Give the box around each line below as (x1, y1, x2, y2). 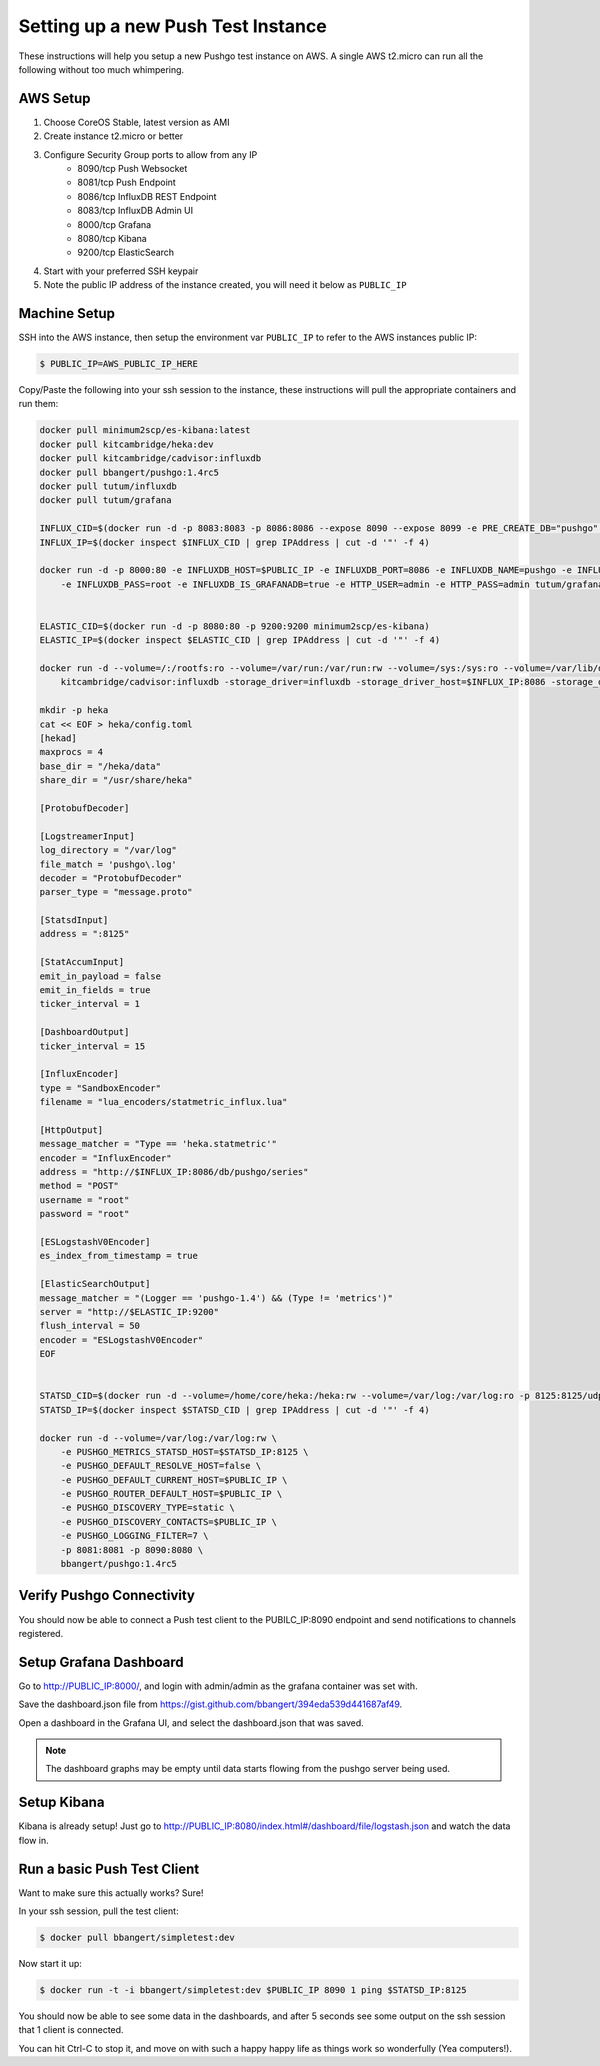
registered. (18, 1627, 64, 1639)
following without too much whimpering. (18, 63, 185, 75)
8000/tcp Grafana (77, 218, 152, 230)
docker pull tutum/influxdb (39, 480, 177, 492)
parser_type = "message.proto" (39, 886, 194, 898)
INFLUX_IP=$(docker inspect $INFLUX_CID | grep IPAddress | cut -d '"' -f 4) (39, 536, 430, 548)
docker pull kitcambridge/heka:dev (39, 438, 214, 450)
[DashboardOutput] (39, 1026, 130, 1038)
